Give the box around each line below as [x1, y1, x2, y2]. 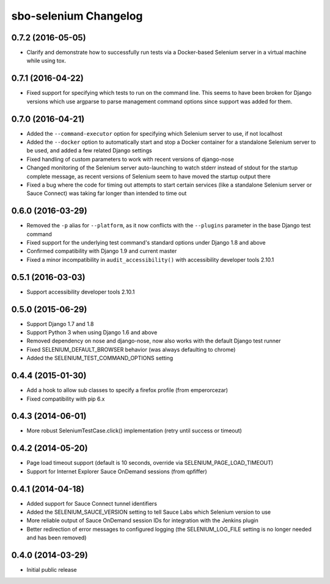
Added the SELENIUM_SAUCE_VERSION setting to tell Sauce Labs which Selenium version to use [26, 508, 271, 516]
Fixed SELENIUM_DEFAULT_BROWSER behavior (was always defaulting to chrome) [26, 346, 236, 353]
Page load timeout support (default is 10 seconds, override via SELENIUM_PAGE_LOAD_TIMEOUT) [26, 459, 274, 467]
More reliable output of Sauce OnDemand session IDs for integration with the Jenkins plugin [26, 517, 259, 524]
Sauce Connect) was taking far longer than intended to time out [26, 190, 187, 197]
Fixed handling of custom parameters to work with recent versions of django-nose [26, 155, 235, 163]
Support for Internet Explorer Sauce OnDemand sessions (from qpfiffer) [26, 468, 207, 475]
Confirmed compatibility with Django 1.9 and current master [26, 248, 177, 255]
